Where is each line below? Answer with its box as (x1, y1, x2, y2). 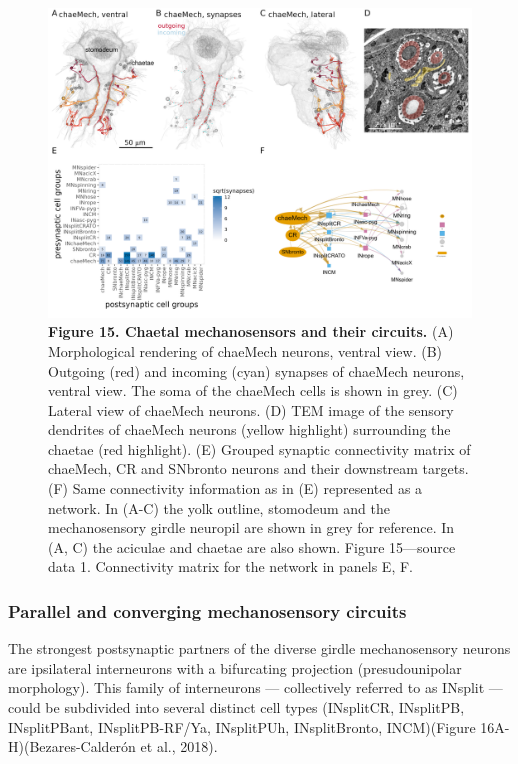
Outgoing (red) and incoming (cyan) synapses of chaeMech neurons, (48, 360, 465, 381)
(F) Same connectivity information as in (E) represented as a (48, 478, 423, 499)
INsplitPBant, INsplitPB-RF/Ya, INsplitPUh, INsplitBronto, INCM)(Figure (8, 716, 476, 737)
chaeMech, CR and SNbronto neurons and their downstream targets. (48, 458, 469, 479)
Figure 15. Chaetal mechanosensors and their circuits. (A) (48, 321, 454, 342)
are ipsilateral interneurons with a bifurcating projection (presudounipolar (8, 657, 462, 678)
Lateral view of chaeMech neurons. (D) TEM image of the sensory (48, 399, 454, 420)
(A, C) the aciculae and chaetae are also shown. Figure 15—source (48, 536, 456, 557)
